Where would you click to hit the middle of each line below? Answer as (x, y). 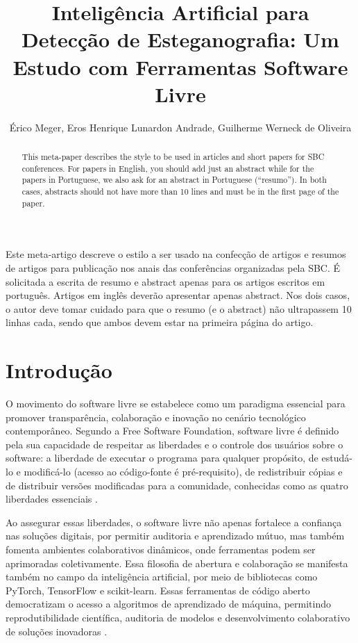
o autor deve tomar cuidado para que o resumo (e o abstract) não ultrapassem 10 (179, 308)
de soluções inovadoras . (57, 631)
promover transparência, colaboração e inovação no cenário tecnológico (156, 417)
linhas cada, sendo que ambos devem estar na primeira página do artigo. (160, 322)
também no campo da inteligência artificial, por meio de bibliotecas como (162, 577)
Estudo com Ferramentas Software (180, 66)
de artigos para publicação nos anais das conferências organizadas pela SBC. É (173, 267)
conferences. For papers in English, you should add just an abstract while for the (168, 168)
